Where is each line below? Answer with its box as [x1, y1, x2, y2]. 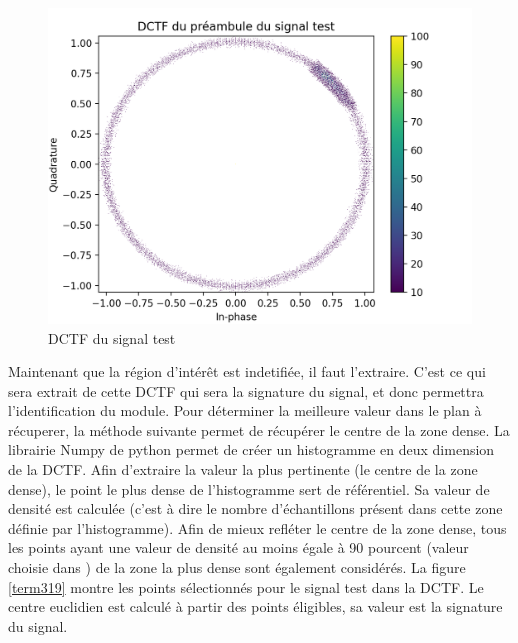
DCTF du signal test [48, 327, 176, 348]
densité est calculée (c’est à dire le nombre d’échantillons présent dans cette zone [8, 498, 503, 519]
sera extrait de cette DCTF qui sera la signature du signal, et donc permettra [8, 380, 484, 401]
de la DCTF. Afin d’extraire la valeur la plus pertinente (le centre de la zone [8, 459, 478, 480]
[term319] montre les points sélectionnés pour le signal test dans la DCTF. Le [8, 576, 484, 597]
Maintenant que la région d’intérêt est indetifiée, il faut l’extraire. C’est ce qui [8, 361, 486, 382]
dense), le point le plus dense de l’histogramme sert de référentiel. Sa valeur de [8, 478, 490, 499]
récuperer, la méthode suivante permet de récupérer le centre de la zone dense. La [8, 419, 510, 440]
